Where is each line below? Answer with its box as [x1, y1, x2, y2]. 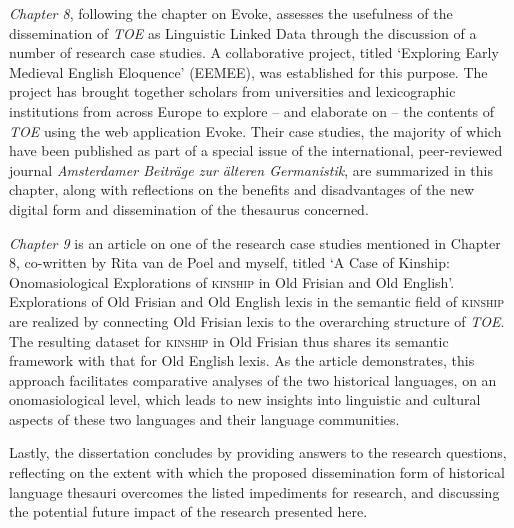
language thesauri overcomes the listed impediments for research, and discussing [9, 481, 500, 502]
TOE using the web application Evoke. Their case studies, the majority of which [9, 120, 502, 141]
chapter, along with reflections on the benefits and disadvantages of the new [9, 179, 475, 200]
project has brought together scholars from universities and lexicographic [9, 81, 456, 102]
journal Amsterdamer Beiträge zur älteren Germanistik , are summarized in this [9, 159, 494, 180]
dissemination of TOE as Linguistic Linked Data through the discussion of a [9, 22, 477, 43]
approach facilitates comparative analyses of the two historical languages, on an [9, 369, 497, 390]
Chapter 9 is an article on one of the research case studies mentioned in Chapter [9, 232, 501, 253]
